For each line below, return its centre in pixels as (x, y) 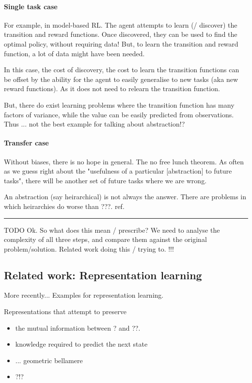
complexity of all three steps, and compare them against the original (105, 239)
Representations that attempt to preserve (65, 311)
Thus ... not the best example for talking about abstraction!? (94, 124)
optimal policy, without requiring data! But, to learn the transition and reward (121, 43)
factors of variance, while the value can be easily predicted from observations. (119, 114)
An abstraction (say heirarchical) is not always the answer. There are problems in (125, 197)
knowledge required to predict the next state (81, 344)
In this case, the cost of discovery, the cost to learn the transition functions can (122, 70)
